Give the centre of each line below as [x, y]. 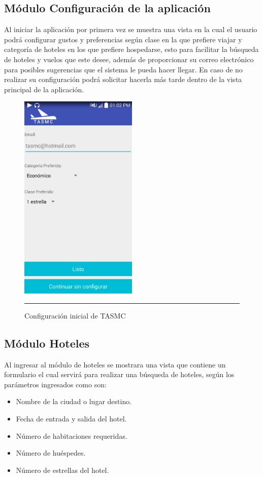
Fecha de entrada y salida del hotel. [71, 418]
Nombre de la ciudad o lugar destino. [74, 401]
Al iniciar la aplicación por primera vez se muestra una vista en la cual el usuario [131, 29]
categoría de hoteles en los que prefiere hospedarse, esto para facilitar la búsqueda [131, 49]
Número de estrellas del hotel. [62, 470]
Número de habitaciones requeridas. [72, 435]
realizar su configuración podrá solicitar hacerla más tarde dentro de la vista [123, 79]
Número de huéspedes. [51, 453]
